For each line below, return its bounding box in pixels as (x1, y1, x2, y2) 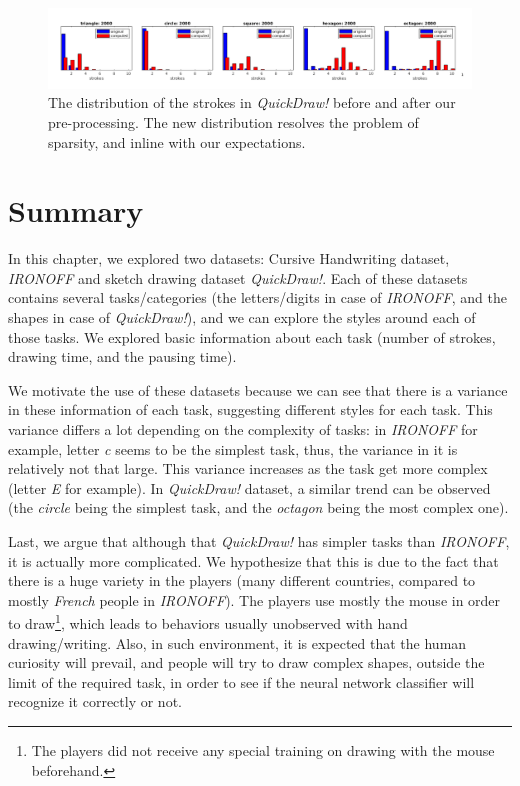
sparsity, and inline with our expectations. (48, 131, 306, 152)
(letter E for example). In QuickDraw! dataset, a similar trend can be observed (8, 477, 491, 498)
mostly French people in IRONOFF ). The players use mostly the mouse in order (8, 589, 501, 610)
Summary (8, 190, 144, 231)
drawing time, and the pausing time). (8, 346, 237, 367)
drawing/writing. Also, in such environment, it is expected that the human (8, 632, 467, 653)
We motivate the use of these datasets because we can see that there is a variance (8, 379, 508, 400)
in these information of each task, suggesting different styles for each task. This (8, 399, 493, 420)
